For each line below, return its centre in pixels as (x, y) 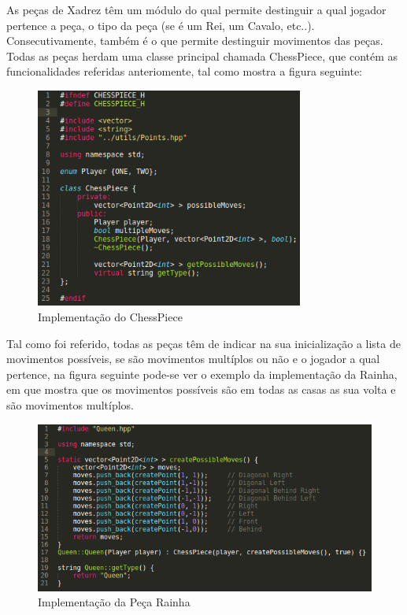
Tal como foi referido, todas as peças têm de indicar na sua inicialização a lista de (203, 343)
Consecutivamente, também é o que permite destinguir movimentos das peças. (195, 41)
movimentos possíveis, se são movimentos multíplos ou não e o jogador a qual (193, 359)
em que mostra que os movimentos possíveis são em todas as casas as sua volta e (201, 389)
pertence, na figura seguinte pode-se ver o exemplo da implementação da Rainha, (202, 374)
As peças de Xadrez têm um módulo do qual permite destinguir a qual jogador (196, 9)
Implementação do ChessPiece (110, 316)
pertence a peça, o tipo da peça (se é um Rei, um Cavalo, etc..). (161, 25)
